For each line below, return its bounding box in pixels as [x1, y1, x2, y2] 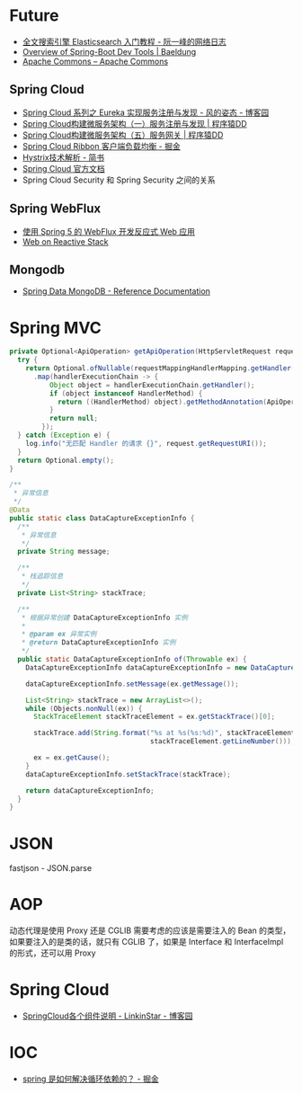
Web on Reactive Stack [22, 235, 109, 247]
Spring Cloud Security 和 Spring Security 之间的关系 [22, 174, 216, 185]
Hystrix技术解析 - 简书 [22, 152, 105, 163]
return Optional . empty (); [17, 456, 115, 465]
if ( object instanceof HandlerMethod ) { [49, 388, 203, 398]
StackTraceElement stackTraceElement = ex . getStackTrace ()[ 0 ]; [32, 712, 276, 722]
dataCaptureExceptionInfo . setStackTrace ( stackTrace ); [25, 769, 231, 778]
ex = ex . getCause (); [32, 753, 111, 762]
